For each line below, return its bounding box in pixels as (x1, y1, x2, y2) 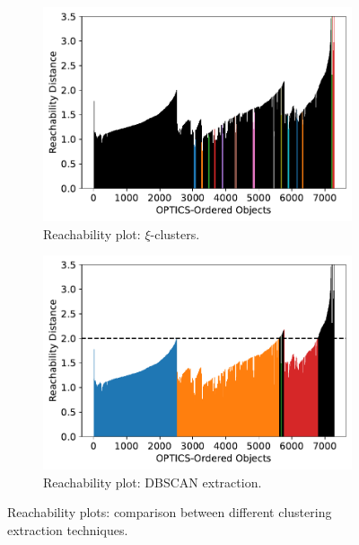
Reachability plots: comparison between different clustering (7, 503, 332, 522)
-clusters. (150, 224, 200, 243)
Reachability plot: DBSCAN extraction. (43, 472, 262, 491)
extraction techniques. (7, 521, 128, 540)
